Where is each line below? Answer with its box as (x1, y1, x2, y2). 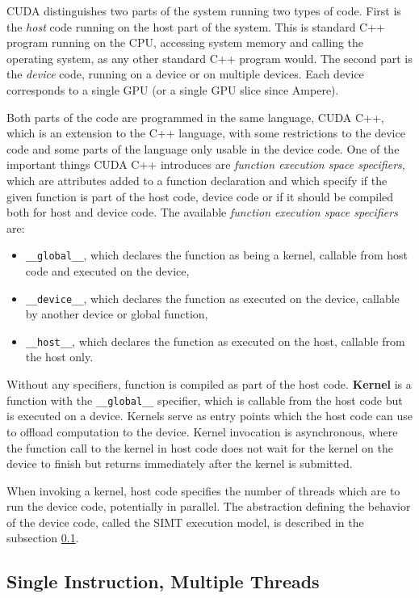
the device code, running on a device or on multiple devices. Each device (6, 65, 364, 82)
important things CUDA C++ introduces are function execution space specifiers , (6, 156, 405, 173)
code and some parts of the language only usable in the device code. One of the (6, 140, 400, 157)
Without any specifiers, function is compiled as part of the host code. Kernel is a (6, 376, 412, 393)
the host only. (25, 348, 94, 365)
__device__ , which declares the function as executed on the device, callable (25, 289, 400, 306)
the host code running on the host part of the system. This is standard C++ (6, 18, 385, 35)
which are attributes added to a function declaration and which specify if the (6, 171, 388, 188)
